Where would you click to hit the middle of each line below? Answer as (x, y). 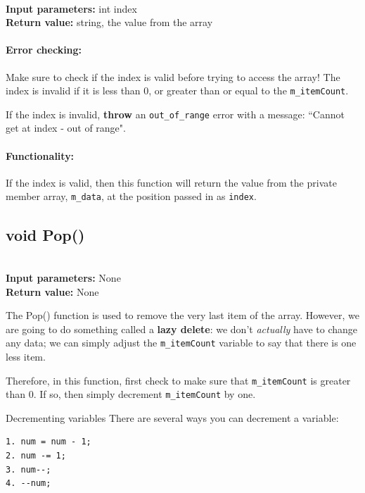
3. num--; (28, 469)
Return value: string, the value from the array (109, 22)
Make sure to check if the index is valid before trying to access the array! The (173, 76)
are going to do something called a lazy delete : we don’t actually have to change (182, 329)
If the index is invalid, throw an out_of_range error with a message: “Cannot (175, 114)
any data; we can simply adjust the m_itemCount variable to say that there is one (181, 343)
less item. (26, 356)
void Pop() (45, 234)
